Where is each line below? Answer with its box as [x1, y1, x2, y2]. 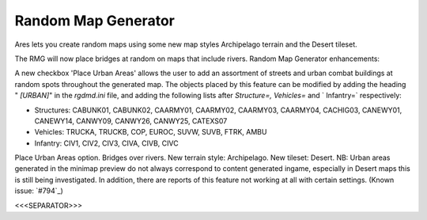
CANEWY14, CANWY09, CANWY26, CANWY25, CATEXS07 [34, 116, 228, 126]
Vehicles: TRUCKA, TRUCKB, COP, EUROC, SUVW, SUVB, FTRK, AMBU [34, 127, 267, 137]
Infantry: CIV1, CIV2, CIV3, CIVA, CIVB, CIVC [34, 138, 179, 148]
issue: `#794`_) [14, 186, 63, 195]
